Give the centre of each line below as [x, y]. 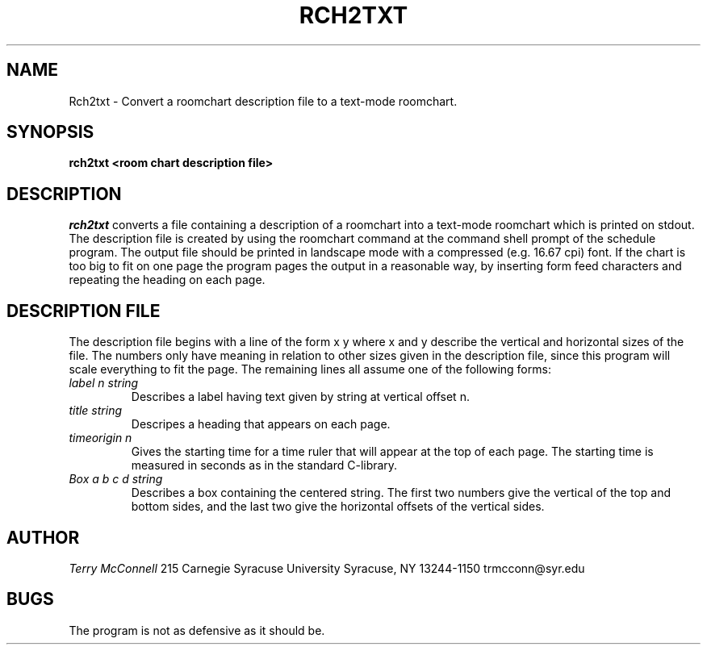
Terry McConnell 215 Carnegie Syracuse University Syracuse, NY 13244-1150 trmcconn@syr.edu [327, 568]
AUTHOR [43, 537]
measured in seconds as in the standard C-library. [264, 465]
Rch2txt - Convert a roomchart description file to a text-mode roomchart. [263, 101]
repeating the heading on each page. [167, 280]
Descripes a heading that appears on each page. [261, 424]
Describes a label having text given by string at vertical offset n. [300, 397]
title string [96, 411]
